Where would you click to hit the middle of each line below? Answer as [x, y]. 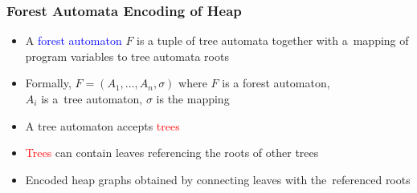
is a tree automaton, [92, 99]
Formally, [48, 83]
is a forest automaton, [276, 83]
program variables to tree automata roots [127, 56]
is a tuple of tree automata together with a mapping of [273, 40]
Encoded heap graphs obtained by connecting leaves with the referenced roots [218, 179]
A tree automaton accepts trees [102, 125]
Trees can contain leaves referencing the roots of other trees [172, 153]
